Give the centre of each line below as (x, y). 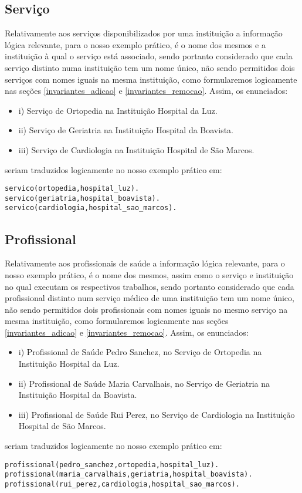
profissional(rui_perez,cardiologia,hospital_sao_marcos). (122, 484)
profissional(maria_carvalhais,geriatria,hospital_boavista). (129, 475)
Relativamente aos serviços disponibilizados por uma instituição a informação (144, 33)
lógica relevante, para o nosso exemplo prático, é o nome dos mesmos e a (135, 44)
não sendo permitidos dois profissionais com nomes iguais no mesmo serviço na (146, 309)
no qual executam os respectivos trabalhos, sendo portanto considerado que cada (150, 286)
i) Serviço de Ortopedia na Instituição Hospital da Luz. (118, 110)
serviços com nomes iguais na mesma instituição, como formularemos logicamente (151, 79)
